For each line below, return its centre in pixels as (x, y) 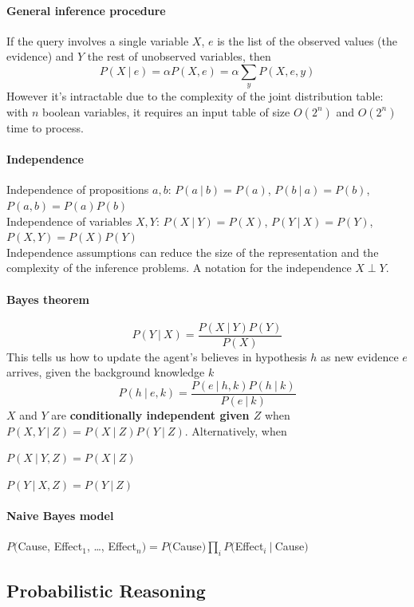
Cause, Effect (50, 546)
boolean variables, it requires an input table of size (166, 111)
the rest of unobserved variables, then (179, 56)
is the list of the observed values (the (308, 40)
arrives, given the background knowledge (106, 372)
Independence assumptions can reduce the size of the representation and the (193, 252)
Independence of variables (69, 221)
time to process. (45, 127)
